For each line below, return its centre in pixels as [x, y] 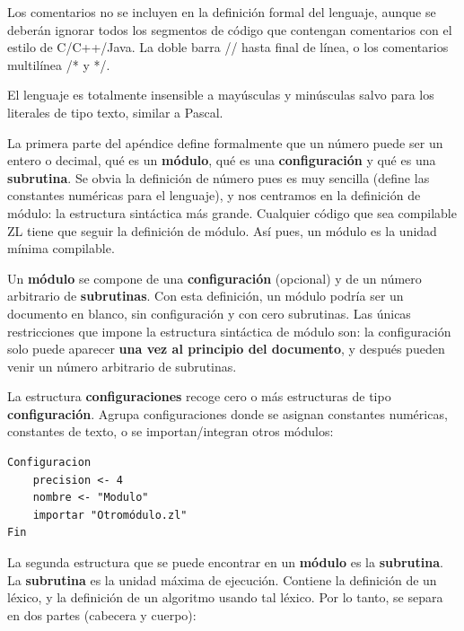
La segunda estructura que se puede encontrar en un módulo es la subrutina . [225, 562]
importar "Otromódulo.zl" [110, 515]
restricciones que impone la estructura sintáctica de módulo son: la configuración [229, 331]
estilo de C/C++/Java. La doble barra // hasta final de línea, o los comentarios [228, 47]
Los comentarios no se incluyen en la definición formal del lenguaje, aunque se [222, 12]
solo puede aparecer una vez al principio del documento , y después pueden [226, 349]
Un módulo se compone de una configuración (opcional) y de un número [214, 278]
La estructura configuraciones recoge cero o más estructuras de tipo [199, 396]
